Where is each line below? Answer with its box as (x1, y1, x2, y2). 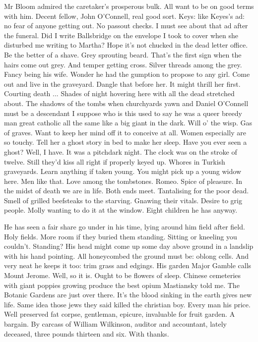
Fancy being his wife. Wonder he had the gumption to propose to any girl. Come (4, 69, 250, 79)
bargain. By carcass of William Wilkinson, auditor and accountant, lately (4, 319, 227, 329)
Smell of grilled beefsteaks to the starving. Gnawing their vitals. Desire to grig (4, 195, 242, 205)
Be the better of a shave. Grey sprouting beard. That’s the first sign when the (4, 49, 242, 59)
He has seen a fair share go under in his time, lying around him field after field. (4, 222, 245, 232)
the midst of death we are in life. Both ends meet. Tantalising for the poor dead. (4, 185, 249, 196)
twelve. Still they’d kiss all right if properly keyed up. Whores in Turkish (4, 156, 225, 167)
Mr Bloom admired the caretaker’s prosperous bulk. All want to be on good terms (4, 1, 254, 11)
